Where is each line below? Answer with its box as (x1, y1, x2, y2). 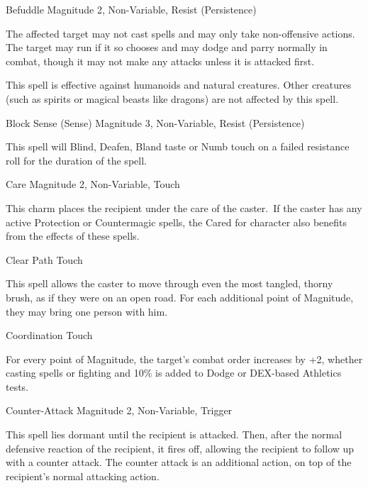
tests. (6, 379, 29, 394)
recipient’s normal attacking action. (6, 468, 160, 483)
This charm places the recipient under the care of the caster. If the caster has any (6, 200, 362, 215)
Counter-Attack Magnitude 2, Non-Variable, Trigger (6, 403, 233, 418)
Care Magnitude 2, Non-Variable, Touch (6, 177, 180, 192)
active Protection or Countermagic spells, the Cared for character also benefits (6, 214, 347, 229)
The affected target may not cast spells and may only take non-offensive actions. (6, 26, 355, 40)
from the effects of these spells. (6, 228, 140, 243)
